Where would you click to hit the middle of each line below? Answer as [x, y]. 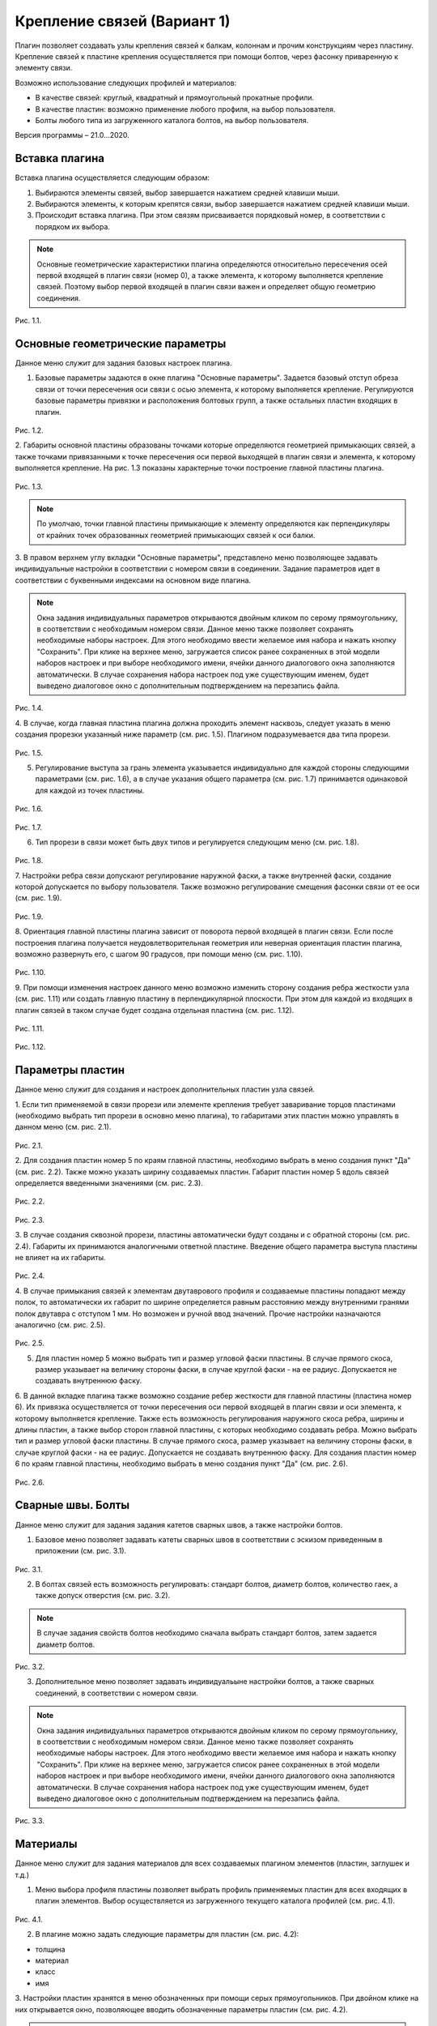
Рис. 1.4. [29, 708]
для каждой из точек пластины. [90, 790]
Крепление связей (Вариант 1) [123, 21]
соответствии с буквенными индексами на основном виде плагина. [133, 580]
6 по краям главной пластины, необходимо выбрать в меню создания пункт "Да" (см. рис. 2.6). [181, 1464]
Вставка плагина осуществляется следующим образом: [112, 177]
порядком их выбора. [73, 226]
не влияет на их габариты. [60, 1257]
